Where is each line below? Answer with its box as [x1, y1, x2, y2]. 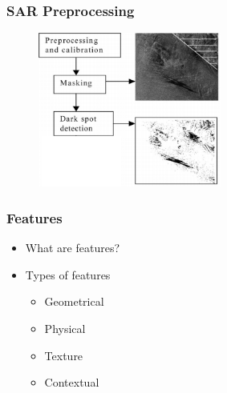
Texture [44, 347, 83, 363]
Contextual [44, 374, 99, 391]
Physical [44, 320, 86, 337]
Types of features [25, 266, 111, 283]
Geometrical [44, 293, 104, 310]
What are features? [25, 239, 120, 256]
